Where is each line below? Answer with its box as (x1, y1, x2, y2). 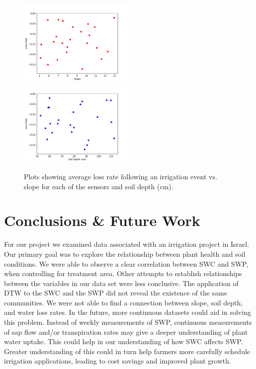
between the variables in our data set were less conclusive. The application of (4, 278, 239, 288)
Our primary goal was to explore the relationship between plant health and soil (4, 248, 246, 259)
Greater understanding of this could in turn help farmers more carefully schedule (4, 346, 251, 356)
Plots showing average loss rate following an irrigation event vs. (24, 171, 217, 181)
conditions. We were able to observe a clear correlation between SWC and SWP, (4, 258, 249, 269)
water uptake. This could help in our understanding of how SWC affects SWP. (4, 336, 243, 347)
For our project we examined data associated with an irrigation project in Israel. (4, 239, 250, 249)
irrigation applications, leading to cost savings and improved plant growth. (4, 356, 231, 366)
